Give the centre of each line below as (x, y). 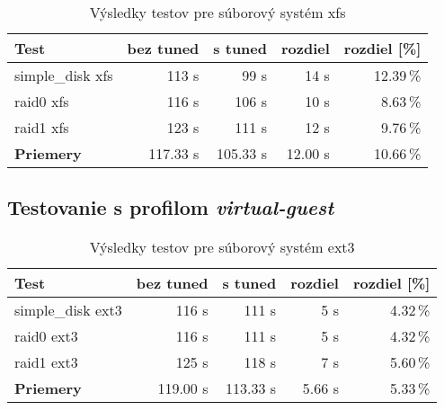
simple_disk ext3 (68, 310)
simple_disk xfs (64, 75)
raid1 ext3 (46, 362)
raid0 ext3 (46, 336)
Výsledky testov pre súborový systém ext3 (222, 247)
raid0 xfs (42, 101)
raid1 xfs (42, 127)
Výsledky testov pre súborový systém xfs (218, 12)
